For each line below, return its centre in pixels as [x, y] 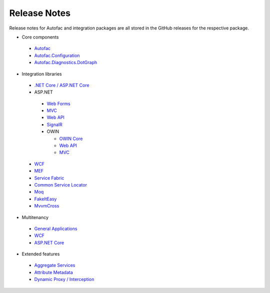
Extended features [41, 254]
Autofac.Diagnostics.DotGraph [66, 62]
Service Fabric [49, 178]
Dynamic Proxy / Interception [64, 279]
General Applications [56, 228]
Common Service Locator [61, 184]
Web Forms [59, 103]
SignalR [54, 124]
